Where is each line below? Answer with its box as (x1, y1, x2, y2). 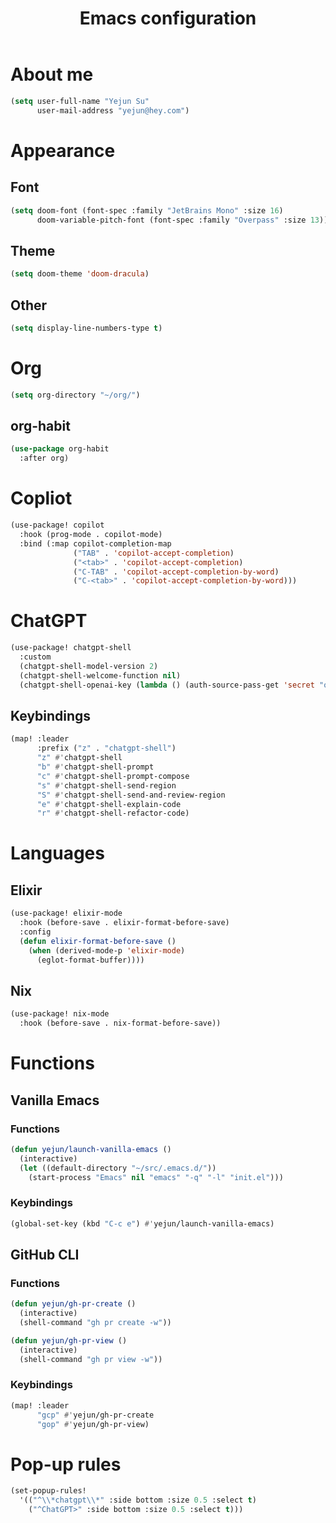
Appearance (10, 139, 116, 162)
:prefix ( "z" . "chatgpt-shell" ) (36, 743, 177, 754)
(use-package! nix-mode (10, 1009, 110, 1019)
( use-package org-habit (10, 444, 110, 454)
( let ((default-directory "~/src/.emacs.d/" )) (19, 1163, 217, 1173)
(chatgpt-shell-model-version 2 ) (19, 661, 159, 671)
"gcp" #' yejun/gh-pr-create (36, 1410, 155, 1420)
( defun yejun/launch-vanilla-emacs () (10, 1144, 172, 1154)
